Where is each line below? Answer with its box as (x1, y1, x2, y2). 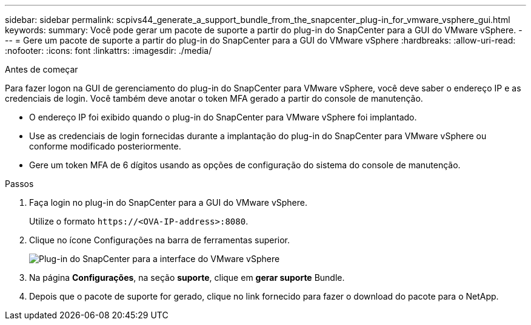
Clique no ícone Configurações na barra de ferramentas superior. (29, 235, 290, 245)
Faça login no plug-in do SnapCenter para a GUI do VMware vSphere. (29, 197, 307, 208)
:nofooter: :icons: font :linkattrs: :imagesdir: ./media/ (5, 45, 212, 56)
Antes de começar (5, 64, 78, 74)
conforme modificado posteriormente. (29, 141, 181, 151)
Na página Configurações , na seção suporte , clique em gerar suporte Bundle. (29, 272, 345, 283)
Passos (5, 179, 34, 189)
